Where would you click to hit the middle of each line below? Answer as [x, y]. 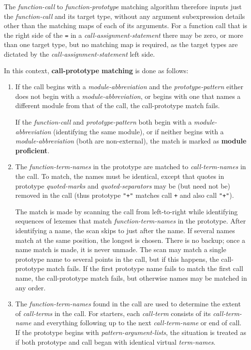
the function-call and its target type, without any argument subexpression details [125, 16]
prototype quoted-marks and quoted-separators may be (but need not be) [123, 185]
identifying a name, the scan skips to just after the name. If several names [125, 230]
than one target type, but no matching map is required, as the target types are [121, 44]
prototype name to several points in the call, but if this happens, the [117, 259]
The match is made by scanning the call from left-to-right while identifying [126, 211]
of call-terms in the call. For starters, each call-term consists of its [113, 313]
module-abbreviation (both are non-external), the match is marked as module [131, 141]
